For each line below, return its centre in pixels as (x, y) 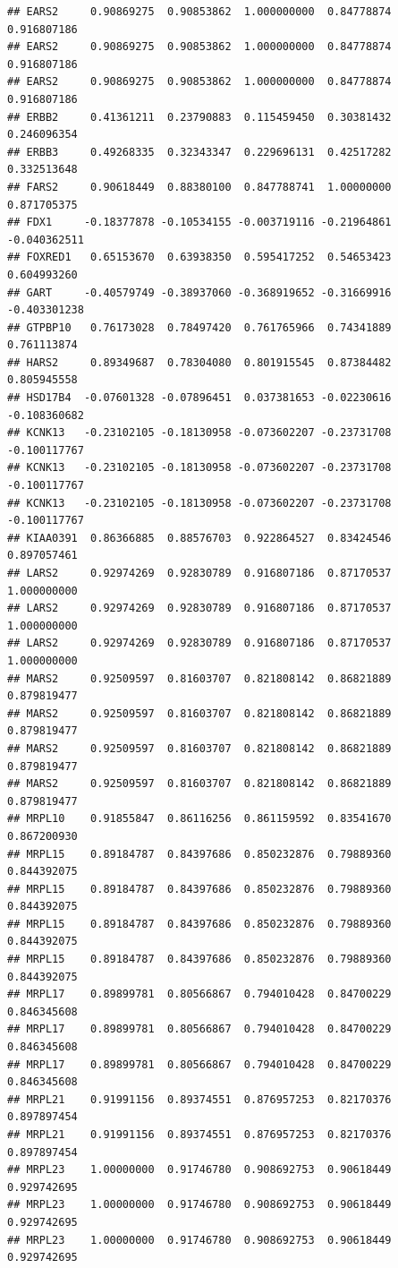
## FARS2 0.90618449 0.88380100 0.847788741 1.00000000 (199, 187)
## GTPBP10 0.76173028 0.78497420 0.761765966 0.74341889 (199, 327)
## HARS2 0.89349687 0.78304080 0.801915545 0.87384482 (199, 362)
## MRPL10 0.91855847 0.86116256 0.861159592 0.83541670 (199, 819)
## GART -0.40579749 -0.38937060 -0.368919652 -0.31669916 (199, 292)
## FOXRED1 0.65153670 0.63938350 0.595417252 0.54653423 (199, 257)
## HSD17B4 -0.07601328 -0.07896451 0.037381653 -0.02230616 (199, 398)
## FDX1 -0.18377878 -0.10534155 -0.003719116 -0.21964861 (199, 223)
